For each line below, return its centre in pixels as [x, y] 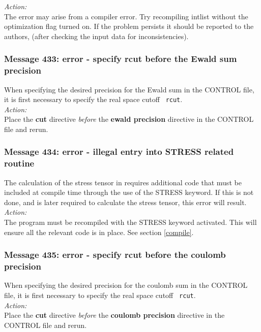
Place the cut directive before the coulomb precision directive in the [114, 315]
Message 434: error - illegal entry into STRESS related [119, 152]
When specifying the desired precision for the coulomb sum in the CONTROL [126, 285]
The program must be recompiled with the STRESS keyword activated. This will [130, 222]
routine [19, 163]
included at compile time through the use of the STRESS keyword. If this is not [129, 192]
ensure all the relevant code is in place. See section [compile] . [99, 232]
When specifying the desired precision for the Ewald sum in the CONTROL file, [129, 89]
